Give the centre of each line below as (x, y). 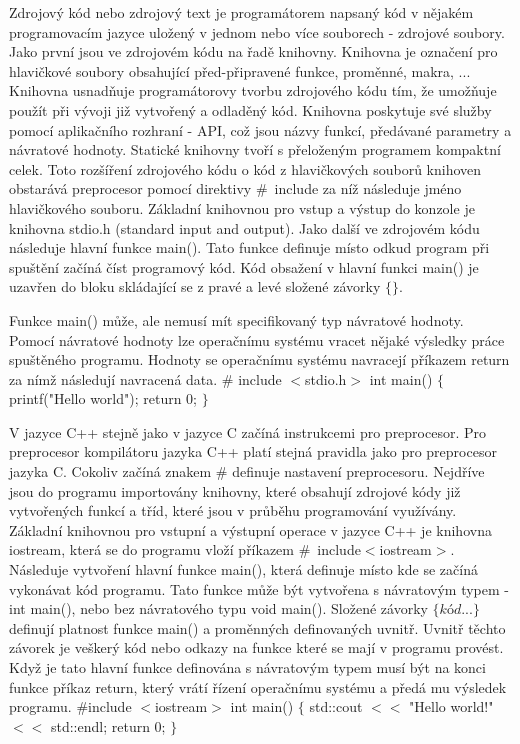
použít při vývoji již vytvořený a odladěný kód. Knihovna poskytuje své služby (250, 109)
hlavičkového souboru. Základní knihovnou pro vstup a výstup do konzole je (242, 207)
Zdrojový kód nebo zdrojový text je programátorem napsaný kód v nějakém (241, 12)
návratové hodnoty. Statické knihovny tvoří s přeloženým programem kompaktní (255, 149)
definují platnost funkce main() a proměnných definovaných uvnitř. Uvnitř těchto (257, 627)
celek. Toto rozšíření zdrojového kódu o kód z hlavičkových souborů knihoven (245, 168)
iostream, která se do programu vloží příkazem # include (185, 549)
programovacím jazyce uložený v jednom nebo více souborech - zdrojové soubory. (257, 31)
